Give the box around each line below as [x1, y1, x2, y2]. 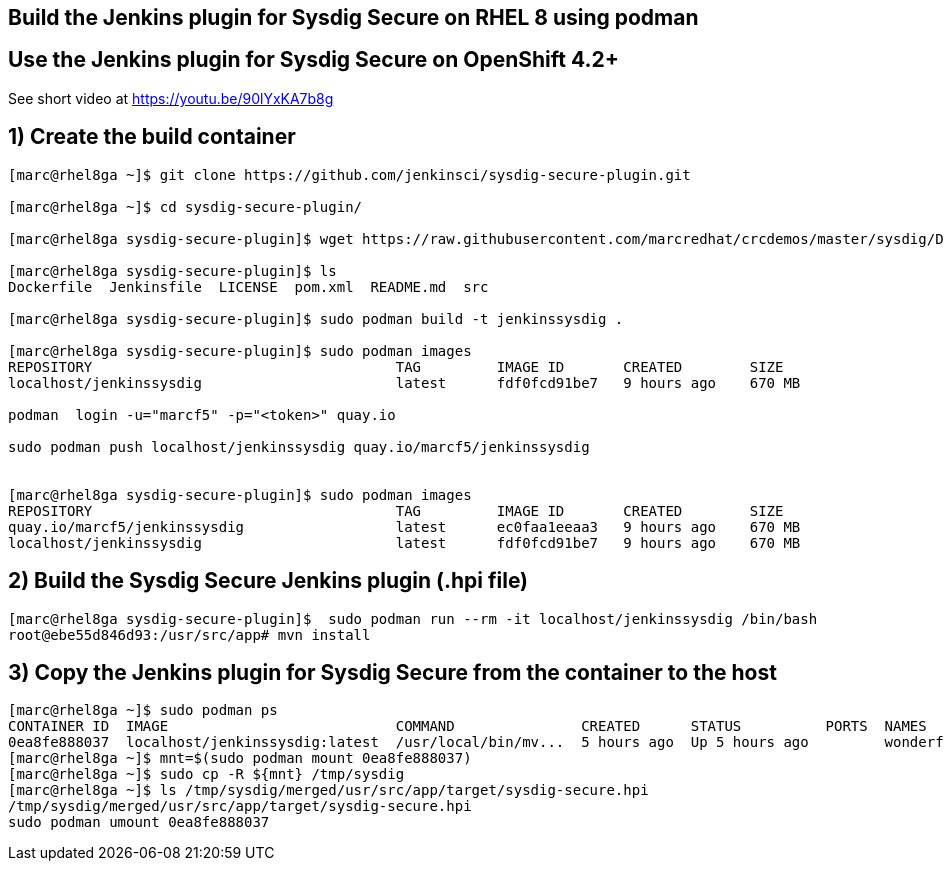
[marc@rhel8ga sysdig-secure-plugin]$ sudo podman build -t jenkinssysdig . [8, 310, 624, 327]
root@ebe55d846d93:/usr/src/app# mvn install [8, 626, 371, 643]
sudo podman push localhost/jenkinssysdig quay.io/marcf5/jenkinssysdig [8, 438, 590, 455]
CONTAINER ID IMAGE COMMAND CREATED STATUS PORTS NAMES [8, 718, 927, 735]
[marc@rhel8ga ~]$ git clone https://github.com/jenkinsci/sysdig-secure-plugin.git [8, 166, 691, 183]
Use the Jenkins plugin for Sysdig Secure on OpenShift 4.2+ [8, 47, 619, 73]
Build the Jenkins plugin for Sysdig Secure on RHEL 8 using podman [8, 5, 699, 30]
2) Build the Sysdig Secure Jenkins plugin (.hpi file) [8, 568, 529, 594]
